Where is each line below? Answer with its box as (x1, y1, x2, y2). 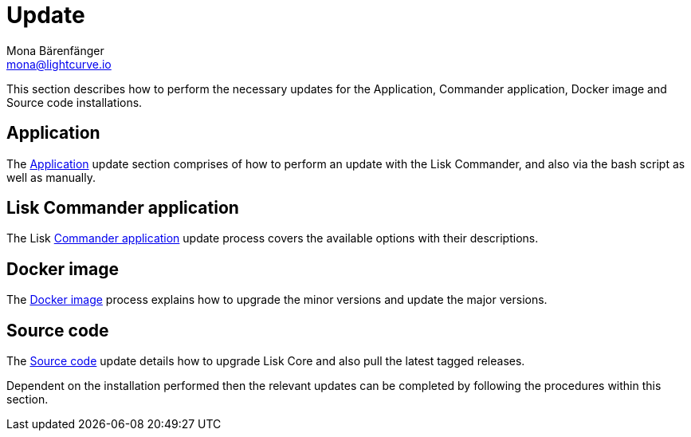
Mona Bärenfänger (6, 43, 104, 57)
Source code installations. (6, 95, 143, 109)
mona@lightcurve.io (6, 57, 112, 71)
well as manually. (6, 170, 96, 184)
